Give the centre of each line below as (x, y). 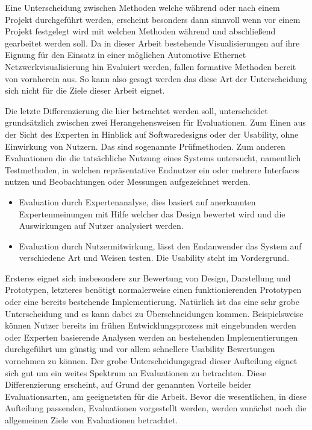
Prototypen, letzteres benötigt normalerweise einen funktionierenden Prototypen (153, 290)
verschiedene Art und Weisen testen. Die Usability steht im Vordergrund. (154, 258)
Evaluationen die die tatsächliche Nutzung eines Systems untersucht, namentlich (153, 158)
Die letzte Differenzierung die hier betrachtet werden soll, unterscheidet (136, 110)
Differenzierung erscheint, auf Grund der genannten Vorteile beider (128, 384)
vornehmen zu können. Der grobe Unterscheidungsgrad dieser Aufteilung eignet (151, 361)
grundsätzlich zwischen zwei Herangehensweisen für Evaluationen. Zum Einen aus (155, 122)
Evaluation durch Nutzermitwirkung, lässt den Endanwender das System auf (160, 245)
